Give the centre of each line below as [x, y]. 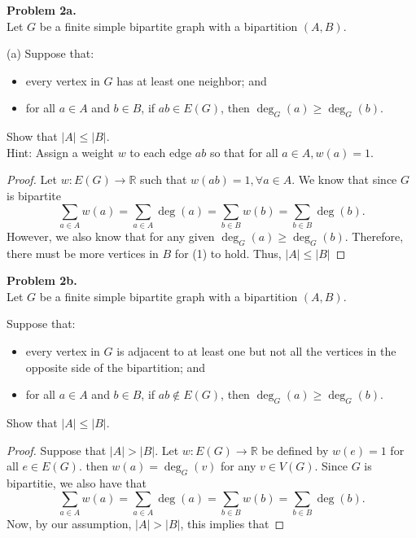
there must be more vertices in [83, 253]
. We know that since [344, 179]
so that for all [244, 152]
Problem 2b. [42, 280]
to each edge [161, 152]
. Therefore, [374, 236]
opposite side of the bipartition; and [116, 367]
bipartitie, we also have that [77, 483]
